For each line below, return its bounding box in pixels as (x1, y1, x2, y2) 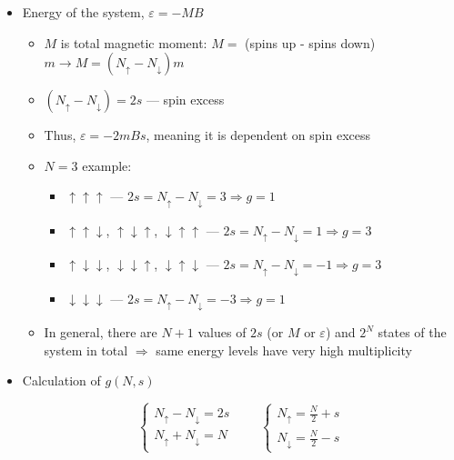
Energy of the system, (22, 3, 145, 21)
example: (82, 155, 132, 175)
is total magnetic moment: (60, 33, 207, 52)
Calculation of (22, 371, 101, 390)
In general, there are (44, 323, 157, 342)
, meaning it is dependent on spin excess (146, 125, 371, 145)
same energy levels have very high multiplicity (156, 340, 412, 359)
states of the (378, 323, 447, 342)
